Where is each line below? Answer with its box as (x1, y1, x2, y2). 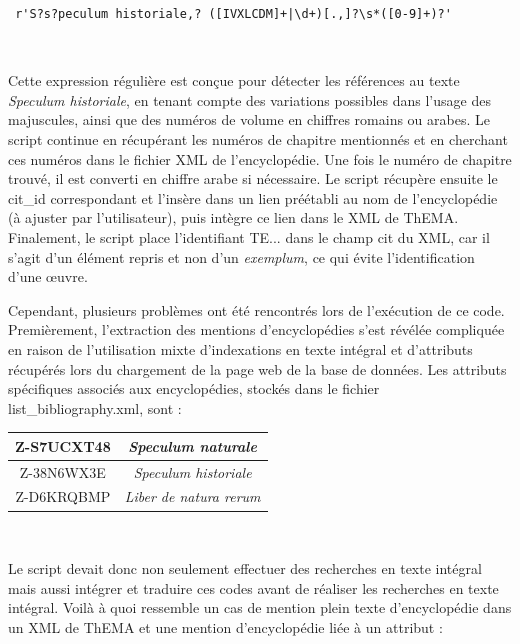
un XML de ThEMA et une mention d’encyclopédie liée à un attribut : (8, 616, 443, 637)
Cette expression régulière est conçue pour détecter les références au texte (8, 70, 460, 91)
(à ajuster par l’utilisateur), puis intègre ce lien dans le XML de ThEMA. (8, 207, 459, 228)
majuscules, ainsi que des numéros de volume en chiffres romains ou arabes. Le (8, 109, 490, 130)
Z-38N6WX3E (19, 461, 106, 482)
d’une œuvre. (8, 266, 88, 287)
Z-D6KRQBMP (15, 486, 111, 507)
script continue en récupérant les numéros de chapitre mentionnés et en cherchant (8, 128, 508, 149)
